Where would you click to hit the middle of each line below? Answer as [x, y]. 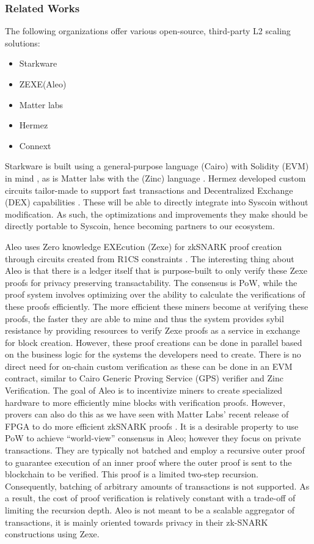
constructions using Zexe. [52, 534]
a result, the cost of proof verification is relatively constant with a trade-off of [150, 498]
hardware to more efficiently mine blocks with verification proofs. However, [145, 402]
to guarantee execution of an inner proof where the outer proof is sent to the [148, 462]
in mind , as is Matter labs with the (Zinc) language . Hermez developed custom [155, 178]
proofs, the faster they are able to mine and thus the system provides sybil [144, 318]
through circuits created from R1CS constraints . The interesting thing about [150, 258]
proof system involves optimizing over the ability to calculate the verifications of [155, 294]
